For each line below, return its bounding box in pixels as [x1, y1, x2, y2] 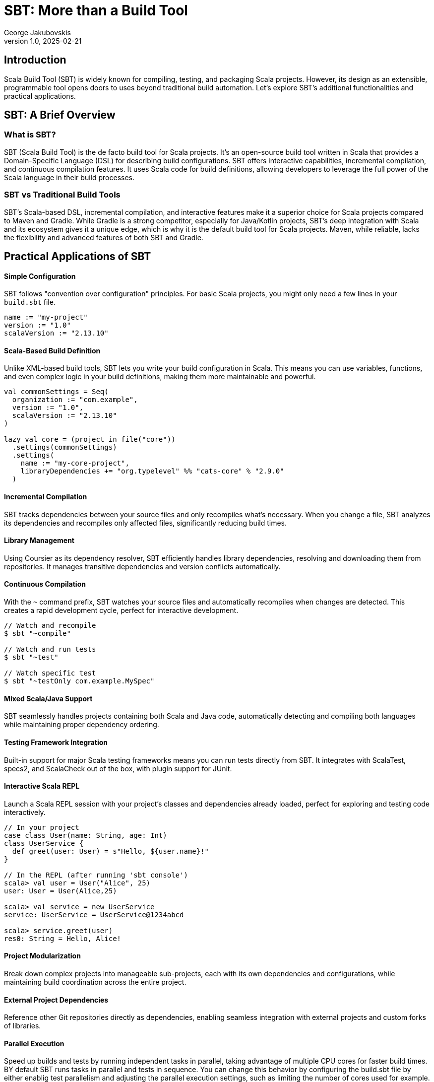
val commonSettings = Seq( [4, 388, 109, 396]
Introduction [4, 54, 66, 67]
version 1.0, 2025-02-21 [4, 36, 82, 45]
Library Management [4, 536, 74, 545]
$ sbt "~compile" [4, 629, 71, 638]
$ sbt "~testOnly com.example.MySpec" [4, 677, 155, 685]
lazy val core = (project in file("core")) [4, 435, 176, 444]
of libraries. [4, 1021, 41, 1030]
